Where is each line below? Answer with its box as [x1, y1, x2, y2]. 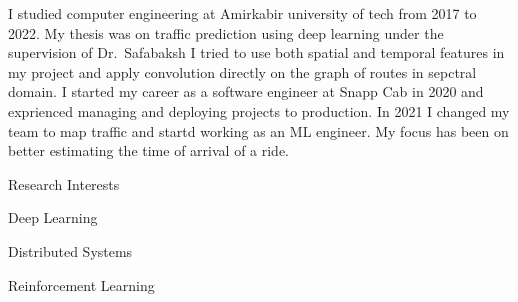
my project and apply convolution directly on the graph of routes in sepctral [8, 61, 477, 82]
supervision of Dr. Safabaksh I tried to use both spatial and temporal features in [8, 42, 505, 63]
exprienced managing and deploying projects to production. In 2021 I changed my [8, 100, 510, 121]
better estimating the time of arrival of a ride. [8, 140, 290, 161]
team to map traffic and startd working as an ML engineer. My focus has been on [8, 120, 509, 141]
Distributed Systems [8, 240, 133, 261]
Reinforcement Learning [8, 274, 155, 295]
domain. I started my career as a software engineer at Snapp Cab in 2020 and [8, 81, 484, 102]
